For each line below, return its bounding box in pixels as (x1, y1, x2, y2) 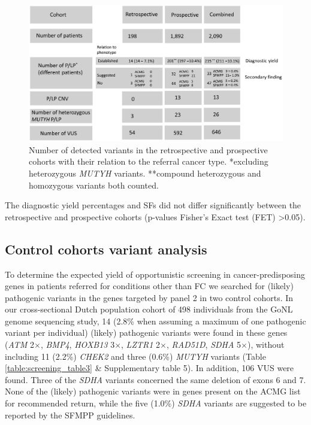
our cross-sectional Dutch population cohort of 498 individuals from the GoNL (5, 303, 293, 315)
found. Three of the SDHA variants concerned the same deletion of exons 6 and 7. (5, 373, 306, 385)
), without (247, 338, 285, 351)
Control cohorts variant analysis (5, 239, 207, 258)
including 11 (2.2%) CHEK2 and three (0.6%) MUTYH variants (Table (5, 350, 266, 362)
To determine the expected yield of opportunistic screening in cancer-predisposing (5, 268, 306, 280)
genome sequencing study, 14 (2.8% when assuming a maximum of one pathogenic (5, 314, 306, 327)
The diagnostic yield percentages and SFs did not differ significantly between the (5, 199, 301, 211)
